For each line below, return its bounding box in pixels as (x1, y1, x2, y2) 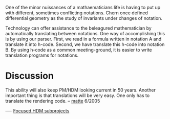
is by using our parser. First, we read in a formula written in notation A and (5, 36, 162, 42)
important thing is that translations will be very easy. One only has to (5, 92, 150, 99)
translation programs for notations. (5, 52, 79, 58)
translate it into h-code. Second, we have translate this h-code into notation (5, 41, 165, 47)
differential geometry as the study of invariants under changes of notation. (5, 15, 163, 21)
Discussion (5, 70, 54, 82)
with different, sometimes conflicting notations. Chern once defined (5, 10, 148, 16)
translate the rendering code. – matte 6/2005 (5, 98, 100, 104)
